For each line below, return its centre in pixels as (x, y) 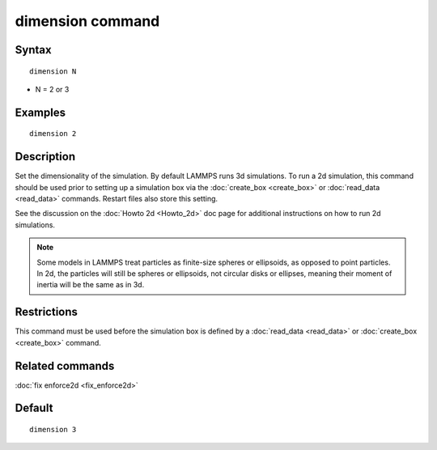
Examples (40, 112)
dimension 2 (53, 134)
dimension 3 (53, 429)
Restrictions (47, 312)
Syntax (33, 50)
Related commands (65, 365)
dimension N (53, 71)
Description (45, 157)
